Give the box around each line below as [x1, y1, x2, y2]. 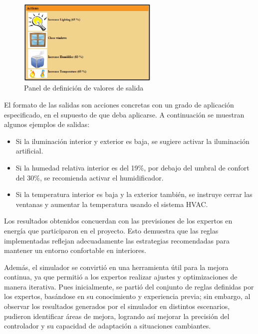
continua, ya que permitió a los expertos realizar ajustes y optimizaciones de [4, 271, 238, 282]
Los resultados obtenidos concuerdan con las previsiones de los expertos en [4, 215, 233, 226]
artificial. [15, 145, 43, 156]
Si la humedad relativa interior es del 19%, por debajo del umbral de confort [15, 162, 250, 172]
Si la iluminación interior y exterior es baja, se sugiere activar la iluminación [15, 135, 250, 146]
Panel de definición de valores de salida [24, 82, 144, 93]
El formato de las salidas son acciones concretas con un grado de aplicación [4, 99, 234, 109]
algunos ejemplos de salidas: [4, 119, 90, 129]
